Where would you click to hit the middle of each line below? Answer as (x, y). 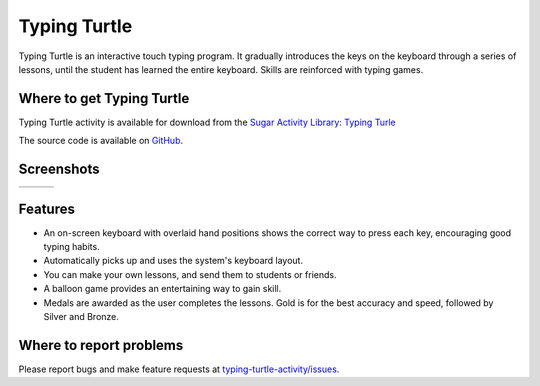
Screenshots (59, 169)
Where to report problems (101, 345)
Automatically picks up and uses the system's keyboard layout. (173, 261)
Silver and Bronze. (81, 316)
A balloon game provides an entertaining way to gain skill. (162, 289)
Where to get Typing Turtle (104, 98)
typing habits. (71, 247)
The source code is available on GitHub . (101, 141)
